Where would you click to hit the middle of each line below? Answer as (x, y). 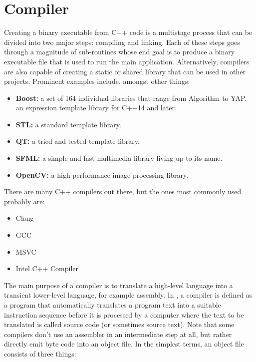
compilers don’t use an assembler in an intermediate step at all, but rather (118, 334)
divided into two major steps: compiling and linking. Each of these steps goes (122, 42)
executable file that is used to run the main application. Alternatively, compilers (127, 61)
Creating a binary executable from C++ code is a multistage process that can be (128, 32)
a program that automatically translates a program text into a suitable (113, 305)
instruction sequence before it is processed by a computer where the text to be (124, 314)
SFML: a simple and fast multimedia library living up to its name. (119, 158)
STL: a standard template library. (68, 124)
